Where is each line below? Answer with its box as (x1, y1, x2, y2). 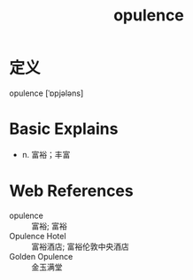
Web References (9, 181, 135, 201)
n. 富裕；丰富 (21, 149, 71, 159)
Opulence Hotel (9, 230, 66, 241)
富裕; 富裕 (31, 221, 68, 231)
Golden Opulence (9, 251, 73, 261)
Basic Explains (9, 119, 119, 139)
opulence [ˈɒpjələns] (9, 88, 84, 98)
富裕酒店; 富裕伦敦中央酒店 (31, 241, 130, 252)
